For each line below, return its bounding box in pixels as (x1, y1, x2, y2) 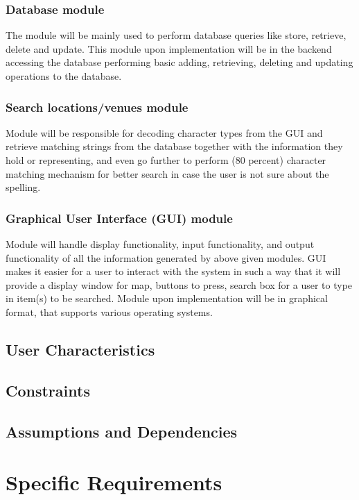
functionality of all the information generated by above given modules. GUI (6, 250, 326, 265)
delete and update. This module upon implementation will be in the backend (6, 41, 332, 56)
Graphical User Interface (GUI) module (6, 209, 233, 226)
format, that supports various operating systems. (6, 304, 213, 319)
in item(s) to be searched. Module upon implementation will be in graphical (6, 291, 328, 306)
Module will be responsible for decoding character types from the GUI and (6, 125, 323, 140)
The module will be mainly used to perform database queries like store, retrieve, (6, 28, 347, 42)
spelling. (6, 180, 41, 194)
